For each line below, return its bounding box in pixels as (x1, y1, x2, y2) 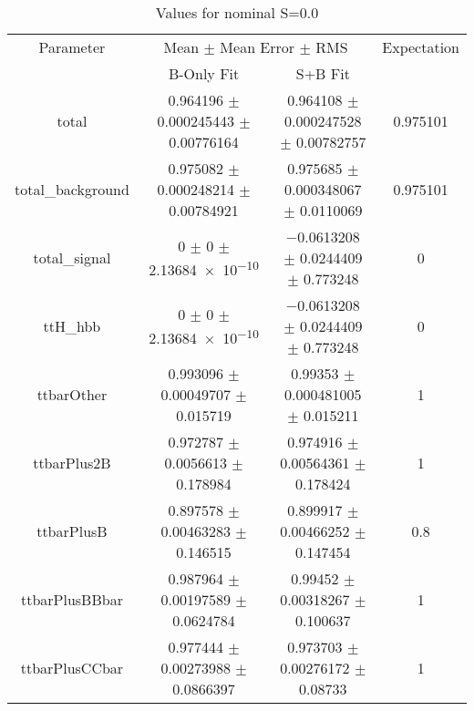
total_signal (33, 247, 111, 268)
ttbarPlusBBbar (20, 589, 123, 610)
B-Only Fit (168, 63, 240, 84)
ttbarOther (36, 384, 108, 405)
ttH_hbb (43, 315, 101, 336)
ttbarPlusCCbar (20, 657, 124, 678)
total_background (15, 179, 129, 200)
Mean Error (220, 36, 295, 57)
